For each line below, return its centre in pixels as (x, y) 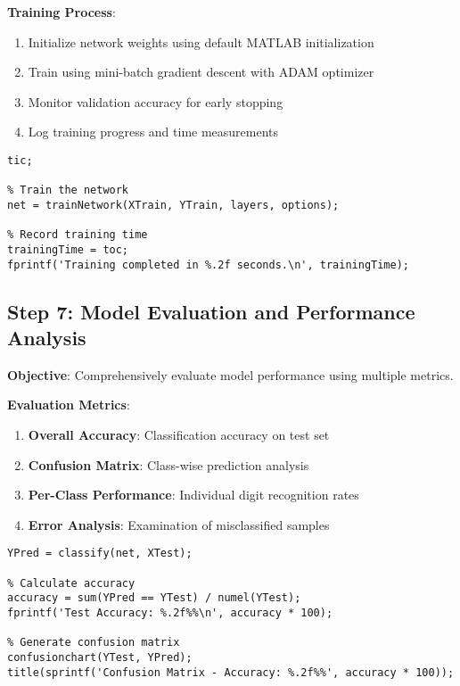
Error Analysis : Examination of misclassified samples (179, 524)
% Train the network (68, 190)
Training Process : (62, 12)
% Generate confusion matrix (94, 643)
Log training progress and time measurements (153, 132)
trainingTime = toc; (68, 249)
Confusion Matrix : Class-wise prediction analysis (168, 464)
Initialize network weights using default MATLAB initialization (201, 41)
